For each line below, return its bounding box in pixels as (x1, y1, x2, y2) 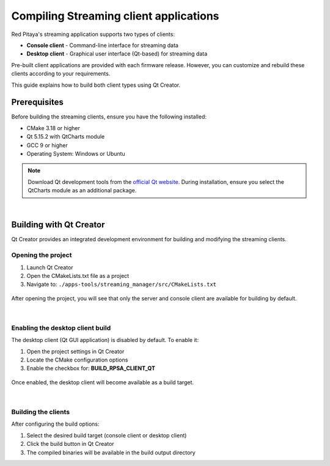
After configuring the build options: (11, 420, 100, 428)
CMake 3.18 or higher (26, 124, 81, 131)
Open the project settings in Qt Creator (26, 348, 125, 355)
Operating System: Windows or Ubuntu (26, 150, 125, 157)
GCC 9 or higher (26, 141, 68, 149)
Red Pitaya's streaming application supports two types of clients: (11, 31, 175, 38)
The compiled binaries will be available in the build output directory (26, 449, 196, 456)
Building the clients (11, 408, 70, 416)
